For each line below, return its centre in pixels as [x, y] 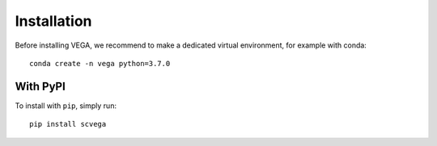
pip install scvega [68, 124]
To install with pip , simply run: [66, 106]
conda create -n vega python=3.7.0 [100, 63]
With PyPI [40, 86]
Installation [53, 21]
